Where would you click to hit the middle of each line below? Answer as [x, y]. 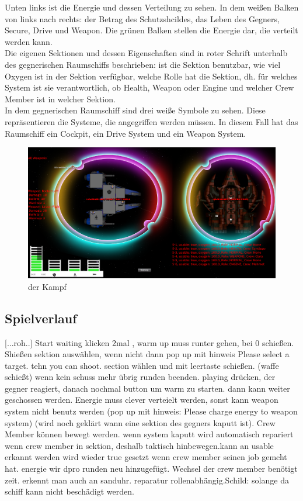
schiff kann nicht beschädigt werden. [69, 491]
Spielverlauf [41, 318]
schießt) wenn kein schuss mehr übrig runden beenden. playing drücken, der [140, 377]
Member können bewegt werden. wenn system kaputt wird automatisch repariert [149, 434]
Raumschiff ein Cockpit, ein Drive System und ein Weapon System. [126, 133]
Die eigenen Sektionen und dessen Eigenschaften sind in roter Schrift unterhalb [146, 53]
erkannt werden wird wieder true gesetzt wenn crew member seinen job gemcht [146, 457]
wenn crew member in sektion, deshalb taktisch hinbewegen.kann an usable [139, 445]
